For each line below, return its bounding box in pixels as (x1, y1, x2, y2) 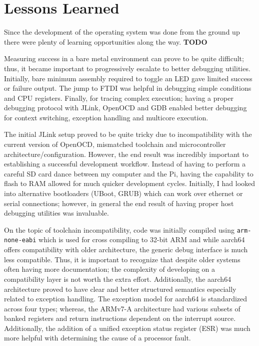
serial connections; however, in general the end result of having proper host (4, 198, 234, 208)
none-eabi (4, 237, 36, 244)
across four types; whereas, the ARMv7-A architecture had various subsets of (4, 303, 240, 313)
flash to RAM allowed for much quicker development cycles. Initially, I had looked (4, 178, 255, 189)
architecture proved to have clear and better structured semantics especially (4, 283, 236, 294)
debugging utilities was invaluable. (4, 208, 109, 218)
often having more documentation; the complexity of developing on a (4, 264, 215, 274)
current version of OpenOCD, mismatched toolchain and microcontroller (4, 139, 226, 149)
